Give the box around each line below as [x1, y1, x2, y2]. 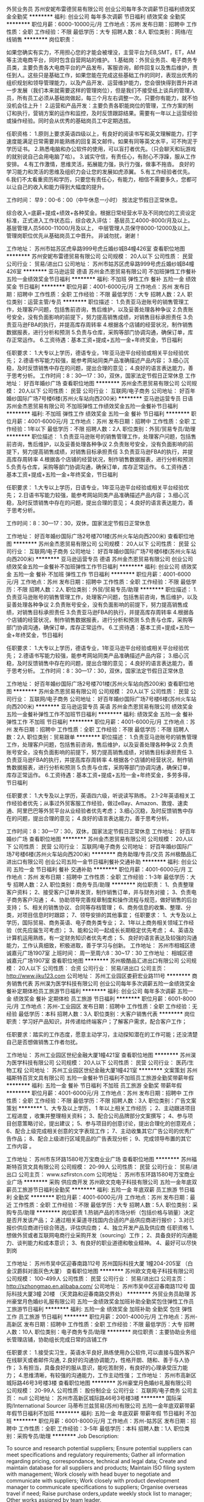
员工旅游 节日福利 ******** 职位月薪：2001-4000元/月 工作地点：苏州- [18, 1313, 198, 1320]
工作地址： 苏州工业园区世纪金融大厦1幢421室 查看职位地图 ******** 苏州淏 [6, 1052, 196, 1058]
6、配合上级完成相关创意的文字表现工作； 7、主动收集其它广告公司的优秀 [6, 1128, 190, 1134]
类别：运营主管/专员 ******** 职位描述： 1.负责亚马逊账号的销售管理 [11, 298, 184, 306]
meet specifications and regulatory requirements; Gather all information [6, 1451, 185, 1458]
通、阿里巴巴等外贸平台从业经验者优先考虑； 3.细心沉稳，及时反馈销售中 [6, 807, 188, 814]
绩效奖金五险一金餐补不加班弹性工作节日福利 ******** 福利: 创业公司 [6, 563, 180, 570]
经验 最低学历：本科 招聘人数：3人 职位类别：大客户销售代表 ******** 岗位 [6, 1010, 195, 1018]
